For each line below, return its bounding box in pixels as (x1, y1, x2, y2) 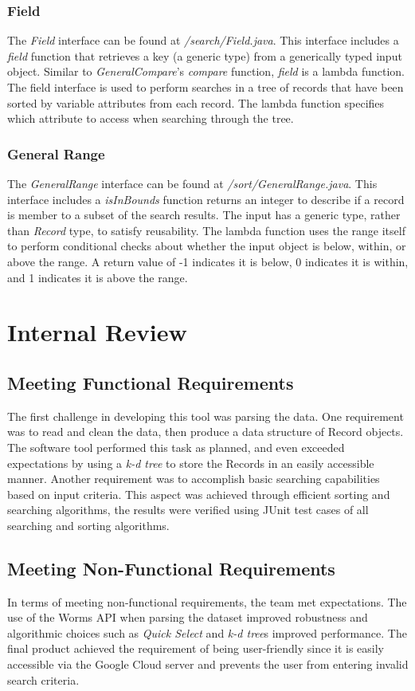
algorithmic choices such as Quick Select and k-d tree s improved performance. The (7, 624, 407, 641)
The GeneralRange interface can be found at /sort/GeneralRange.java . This (7, 175, 378, 191)
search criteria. (7, 671, 80, 688)
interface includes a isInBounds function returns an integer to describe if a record (7, 190, 405, 207)
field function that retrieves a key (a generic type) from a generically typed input (7, 47, 402, 64)
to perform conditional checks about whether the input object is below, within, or (7, 238, 406, 254)
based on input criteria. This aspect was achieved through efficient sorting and (7, 485, 390, 502)
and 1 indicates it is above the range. (7, 269, 188, 285)
